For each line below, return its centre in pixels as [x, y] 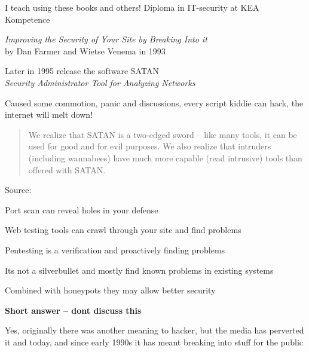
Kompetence [27, 19]
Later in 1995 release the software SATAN [82, 71]
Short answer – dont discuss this [73, 310]
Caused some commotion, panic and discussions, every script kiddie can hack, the [154, 102]
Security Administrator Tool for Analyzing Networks [100, 82]
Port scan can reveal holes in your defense [82, 209]
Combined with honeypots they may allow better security [110, 290]
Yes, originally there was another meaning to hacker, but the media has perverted [154, 330]
